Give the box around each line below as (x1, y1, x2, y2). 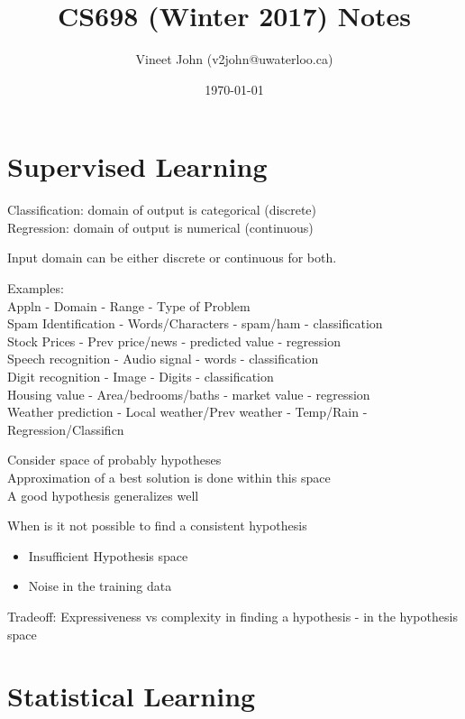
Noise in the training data (28, 576, 172, 595)
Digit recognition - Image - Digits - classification (7, 367, 274, 385)
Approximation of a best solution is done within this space (7, 467, 331, 486)
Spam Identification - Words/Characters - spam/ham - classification (7, 314, 383, 333)
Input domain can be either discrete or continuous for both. (7, 248, 337, 267)
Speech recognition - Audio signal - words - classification (7, 349, 319, 368)
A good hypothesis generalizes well (7, 485, 199, 504)
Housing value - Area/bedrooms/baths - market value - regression (7, 384, 370, 403)
